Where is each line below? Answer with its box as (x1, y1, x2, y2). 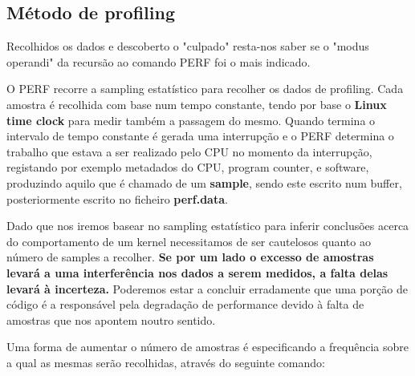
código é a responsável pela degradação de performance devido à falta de (6, 296, 364, 313)
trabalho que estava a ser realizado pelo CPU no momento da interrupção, (6, 143, 372, 160)
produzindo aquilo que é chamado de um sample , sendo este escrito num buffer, (6, 174, 402, 191)
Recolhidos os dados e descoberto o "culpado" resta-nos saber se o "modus (6, 38, 369, 55)
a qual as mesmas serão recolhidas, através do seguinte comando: (6, 354, 325, 370)
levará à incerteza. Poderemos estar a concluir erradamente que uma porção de (6, 280, 408, 297)
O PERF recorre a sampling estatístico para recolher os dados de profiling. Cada (6, 80, 404, 97)
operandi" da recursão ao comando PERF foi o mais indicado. (6, 53, 311, 70)
